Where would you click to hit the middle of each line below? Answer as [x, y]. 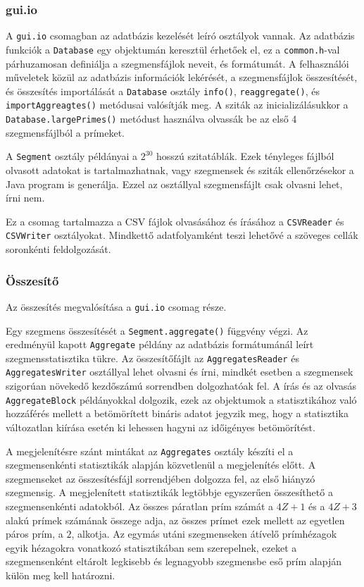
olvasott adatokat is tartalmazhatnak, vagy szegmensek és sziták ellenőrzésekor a [180, 169]
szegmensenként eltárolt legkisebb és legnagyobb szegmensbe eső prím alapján [174, 561]
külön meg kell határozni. [61, 575]
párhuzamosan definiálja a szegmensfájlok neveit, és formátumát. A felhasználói [177, 63]
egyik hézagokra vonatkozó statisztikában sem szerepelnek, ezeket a [151, 547]
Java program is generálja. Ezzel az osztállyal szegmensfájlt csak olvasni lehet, [174, 184]
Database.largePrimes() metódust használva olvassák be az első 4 [151, 119]
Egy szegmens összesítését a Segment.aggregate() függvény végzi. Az [157, 330]
